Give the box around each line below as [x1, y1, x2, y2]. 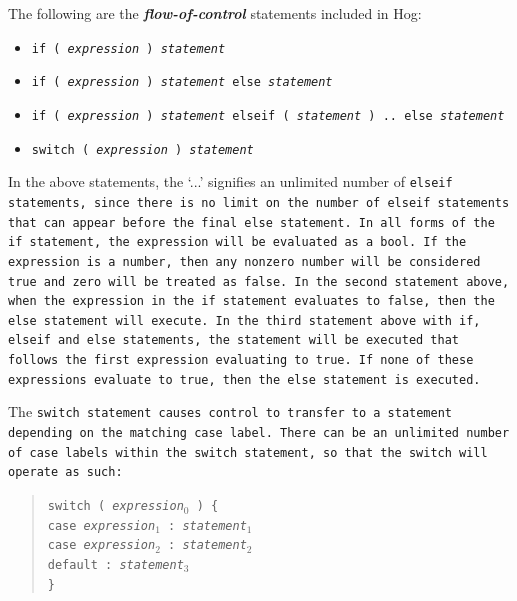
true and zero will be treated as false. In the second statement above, [8, 274, 510, 289]
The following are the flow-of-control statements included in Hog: [8, 3, 422, 23]
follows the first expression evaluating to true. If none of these [8, 353, 474, 368]
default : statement [47, 558, 184, 573]
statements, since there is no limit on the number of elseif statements [8, 195, 510, 210]
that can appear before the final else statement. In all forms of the [8, 215, 495, 230]
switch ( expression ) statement [31, 142, 254, 157]
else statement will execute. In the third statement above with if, [8, 313, 481, 328]
